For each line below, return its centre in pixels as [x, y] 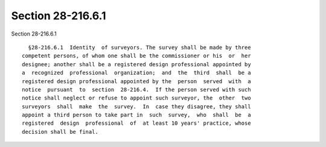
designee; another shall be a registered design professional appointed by [136, 64]
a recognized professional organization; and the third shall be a [136, 73]
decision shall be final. [60, 132]
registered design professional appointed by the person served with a [136, 81]
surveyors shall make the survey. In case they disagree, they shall [136, 106]
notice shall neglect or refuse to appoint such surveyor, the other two [136, 98]
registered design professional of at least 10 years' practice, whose [136, 123]
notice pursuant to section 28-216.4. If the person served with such [136, 89]
